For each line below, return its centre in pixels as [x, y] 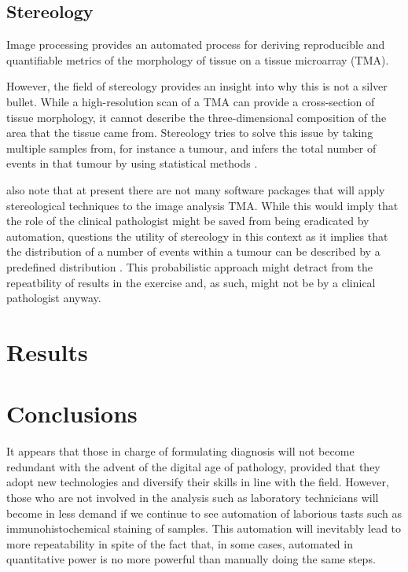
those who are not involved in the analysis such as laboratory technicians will [193, 497]
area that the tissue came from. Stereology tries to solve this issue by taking [190, 133]
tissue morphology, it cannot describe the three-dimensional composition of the [197, 117]
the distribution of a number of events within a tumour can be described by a [193, 251]
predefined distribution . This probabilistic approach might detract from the [190, 266]
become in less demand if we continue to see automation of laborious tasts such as [204, 513]
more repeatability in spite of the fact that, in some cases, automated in [180, 543]
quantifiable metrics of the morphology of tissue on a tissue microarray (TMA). [198, 59]
